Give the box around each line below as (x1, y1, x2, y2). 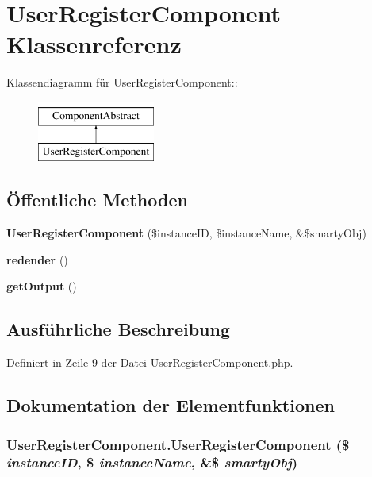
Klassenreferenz (6, 28, 182, 60)
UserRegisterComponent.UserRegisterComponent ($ (6, 434, 350, 454)
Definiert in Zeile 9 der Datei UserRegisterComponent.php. (6, 354, 293, 371)
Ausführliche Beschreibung (6, 317, 230, 341)
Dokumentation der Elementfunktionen (6, 393, 335, 417)
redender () (6, 251, 68, 267)
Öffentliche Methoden (6, 187, 188, 212)
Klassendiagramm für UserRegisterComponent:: (6, 74, 238, 90)
